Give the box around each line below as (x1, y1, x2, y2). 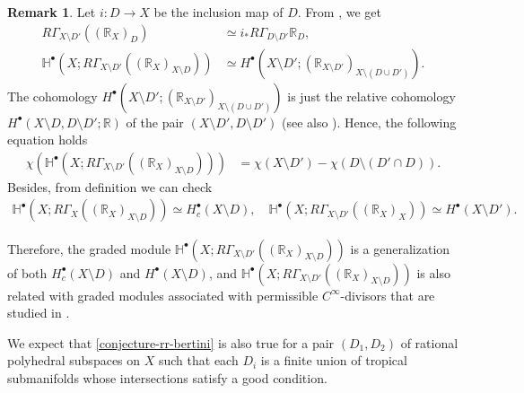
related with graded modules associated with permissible (7, 285, 319, 304)
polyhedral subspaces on (7, 351, 141, 370)
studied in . (7, 303, 70, 322)
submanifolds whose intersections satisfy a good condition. (7, 368, 327, 387)
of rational (400, 333, 458, 352)
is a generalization (350, 239, 450, 258)
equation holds (7, 130, 88, 149)
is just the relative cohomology (287, 86, 456, 105)
